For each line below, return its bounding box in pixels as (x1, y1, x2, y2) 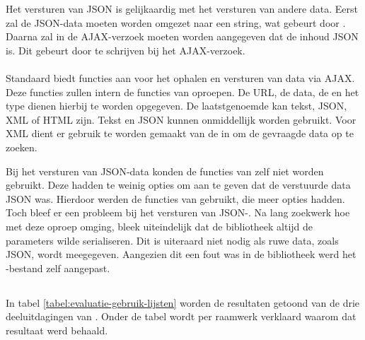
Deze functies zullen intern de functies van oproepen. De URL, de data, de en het (6, 84, 359, 99)
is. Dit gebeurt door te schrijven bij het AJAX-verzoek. (6, 42, 245, 57)
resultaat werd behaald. (6, 322, 108, 337)
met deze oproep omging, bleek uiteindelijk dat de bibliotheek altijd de (6, 218, 313, 233)
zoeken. (6, 139, 37, 154)
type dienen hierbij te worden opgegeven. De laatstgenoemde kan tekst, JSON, (6, 98, 347, 113)
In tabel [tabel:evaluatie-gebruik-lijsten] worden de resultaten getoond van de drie (6, 295, 360, 310)
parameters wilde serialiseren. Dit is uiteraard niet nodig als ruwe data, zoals (6, 233, 339, 247)
